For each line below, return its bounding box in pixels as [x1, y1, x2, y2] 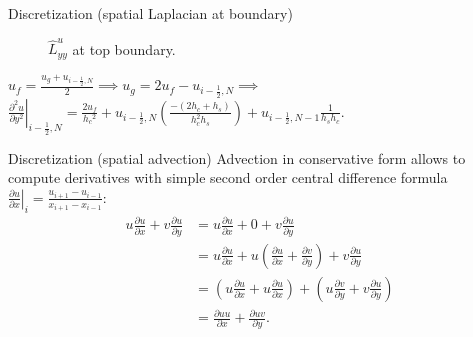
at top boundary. [72, 38, 176, 59]
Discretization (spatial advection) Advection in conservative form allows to [8, 147, 466, 168]
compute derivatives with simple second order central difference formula [8, 167, 448, 188]
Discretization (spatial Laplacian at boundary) [8, 3, 293, 23]
